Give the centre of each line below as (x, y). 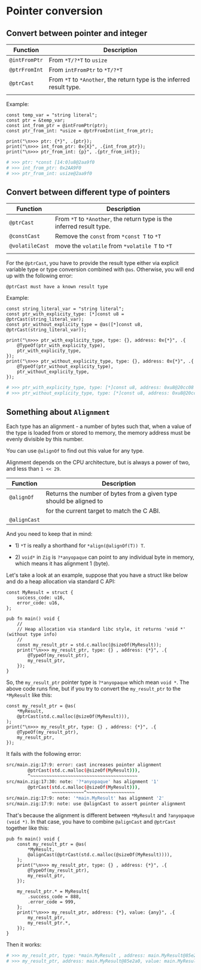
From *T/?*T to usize (78, 60)
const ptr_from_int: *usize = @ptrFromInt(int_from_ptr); (80, 131)
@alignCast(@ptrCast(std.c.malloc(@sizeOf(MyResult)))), (100, 855)
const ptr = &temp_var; (36, 121)
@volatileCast (29, 246)
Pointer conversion (54, 11)
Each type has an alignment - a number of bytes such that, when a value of (99, 426)
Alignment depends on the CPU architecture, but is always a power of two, (98, 462)
